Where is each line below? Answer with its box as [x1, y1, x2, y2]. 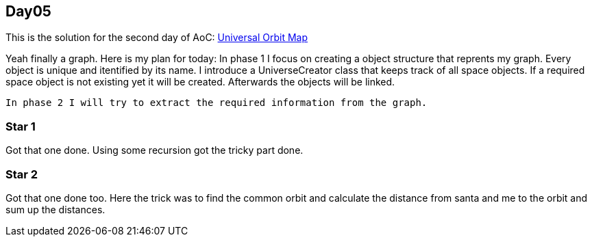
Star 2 [5, 167, 38, 181]
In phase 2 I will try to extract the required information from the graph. [5, 97, 428, 109]
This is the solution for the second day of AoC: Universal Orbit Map [5, 31, 308, 44]
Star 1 [5, 119, 36, 133]
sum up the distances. [5, 203, 106, 215]
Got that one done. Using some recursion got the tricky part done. [5, 144, 304, 157]
